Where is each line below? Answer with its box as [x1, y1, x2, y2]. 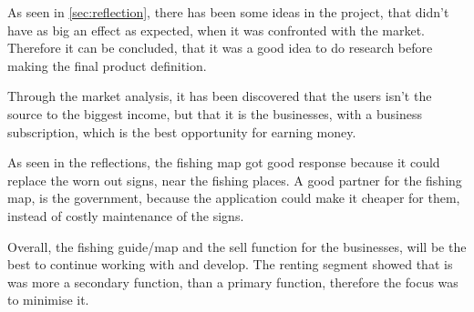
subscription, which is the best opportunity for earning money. [7, 122, 356, 141]
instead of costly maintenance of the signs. [7, 206, 244, 225]
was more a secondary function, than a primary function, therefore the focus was [7, 272, 459, 291]
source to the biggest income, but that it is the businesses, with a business [7, 104, 422, 123]
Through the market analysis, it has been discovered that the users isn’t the [7, 86, 432, 106]
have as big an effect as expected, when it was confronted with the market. [7, 20, 425, 39]
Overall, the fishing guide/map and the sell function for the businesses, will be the [7, 237, 467, 256]
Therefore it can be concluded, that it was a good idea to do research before [7, 38, 433, 57]
